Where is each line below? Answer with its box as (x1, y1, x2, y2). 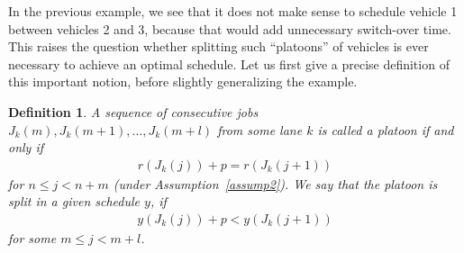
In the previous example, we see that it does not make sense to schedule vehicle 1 (8, 2, 458, 20)
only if (8, 138, 44, 157)
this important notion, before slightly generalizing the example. (8, 72, 358, 91)
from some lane (217, 120, 303, 139)
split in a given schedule (8, 192, 141, 211)
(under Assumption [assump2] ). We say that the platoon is (113, 174, 438, 193)
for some (8, 229, 57, 247)
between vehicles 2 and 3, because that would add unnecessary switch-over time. (8, 19, 451, 38)
